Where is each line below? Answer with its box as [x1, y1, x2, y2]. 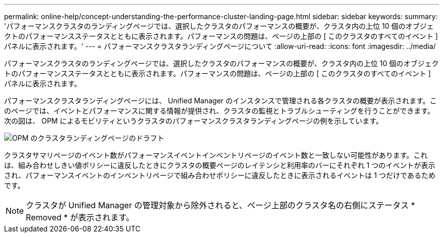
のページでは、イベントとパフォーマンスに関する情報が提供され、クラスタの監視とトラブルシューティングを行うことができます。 [4, 106, 435, 115]
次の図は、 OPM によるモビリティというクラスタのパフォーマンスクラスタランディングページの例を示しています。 [4, 116, 383, 125]
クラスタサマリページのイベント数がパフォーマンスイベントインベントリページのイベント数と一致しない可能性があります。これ [4, 151, 428, 159]
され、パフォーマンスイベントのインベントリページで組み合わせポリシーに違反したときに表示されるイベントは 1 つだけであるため [4, 171, 436, 180]
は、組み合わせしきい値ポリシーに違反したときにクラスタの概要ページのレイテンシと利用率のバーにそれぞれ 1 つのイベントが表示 [4, 161, 435, 169]
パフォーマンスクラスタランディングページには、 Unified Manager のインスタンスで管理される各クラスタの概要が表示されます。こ [4, 96, 437, 105]
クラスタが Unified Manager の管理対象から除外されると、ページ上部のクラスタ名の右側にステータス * [26, 200, 415, 210]
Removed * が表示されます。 [26, 212, 134, 222]
